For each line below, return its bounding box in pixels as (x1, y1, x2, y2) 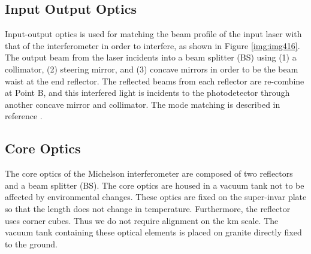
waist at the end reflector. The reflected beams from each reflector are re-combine (5, 74, 304, 87)
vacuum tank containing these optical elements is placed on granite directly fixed (5, 226, 302, 238)
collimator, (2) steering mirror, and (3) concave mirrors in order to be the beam (5, 62, 298, 75)
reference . (5, 110, 43, 122)
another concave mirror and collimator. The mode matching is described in (5, 98, 280, 110)
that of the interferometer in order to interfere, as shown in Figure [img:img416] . (5, 39, 300, 52)
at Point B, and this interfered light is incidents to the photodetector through (5, 86, 290, 99)
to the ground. (5, 237, 58, 250)
